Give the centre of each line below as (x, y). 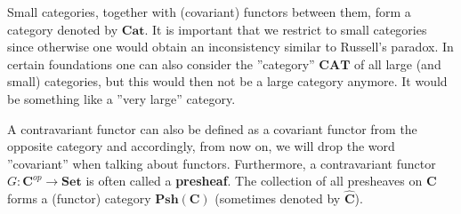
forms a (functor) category (79, 198)
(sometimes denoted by (278, 198)
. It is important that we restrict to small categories (286, 29)
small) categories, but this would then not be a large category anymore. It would (227, 81)
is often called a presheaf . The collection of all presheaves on (254, 181)
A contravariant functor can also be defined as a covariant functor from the (212, 128)
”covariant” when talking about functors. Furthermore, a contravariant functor (222, 163)
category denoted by (63, 29)
